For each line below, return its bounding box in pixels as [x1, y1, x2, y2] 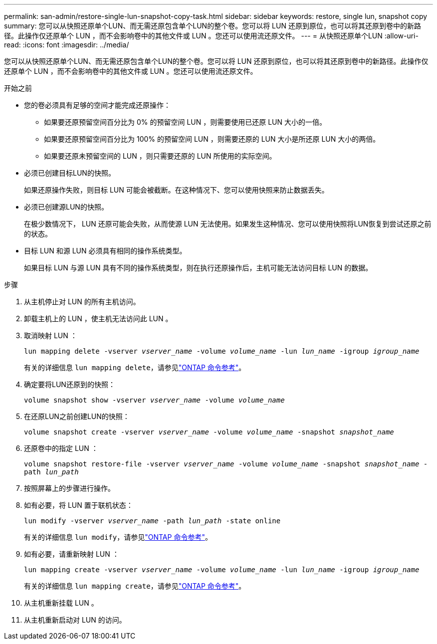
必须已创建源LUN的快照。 [24, 203, 108, 211]
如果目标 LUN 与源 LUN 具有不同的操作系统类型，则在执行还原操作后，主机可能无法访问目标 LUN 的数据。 [24, 263, 373, 272]
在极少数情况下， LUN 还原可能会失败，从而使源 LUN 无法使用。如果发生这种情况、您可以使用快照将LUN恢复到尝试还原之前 [24, 219, 432, 228]
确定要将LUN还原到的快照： [24, 380, 115, 389]
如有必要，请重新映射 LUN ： [24, 550, 119, 558]
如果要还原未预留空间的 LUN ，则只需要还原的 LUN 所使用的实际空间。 [44, 152, 276, 160]
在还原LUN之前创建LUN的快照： [24, 412, 130, 421]
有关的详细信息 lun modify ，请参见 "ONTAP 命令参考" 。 [24, 533, 212, 541]
